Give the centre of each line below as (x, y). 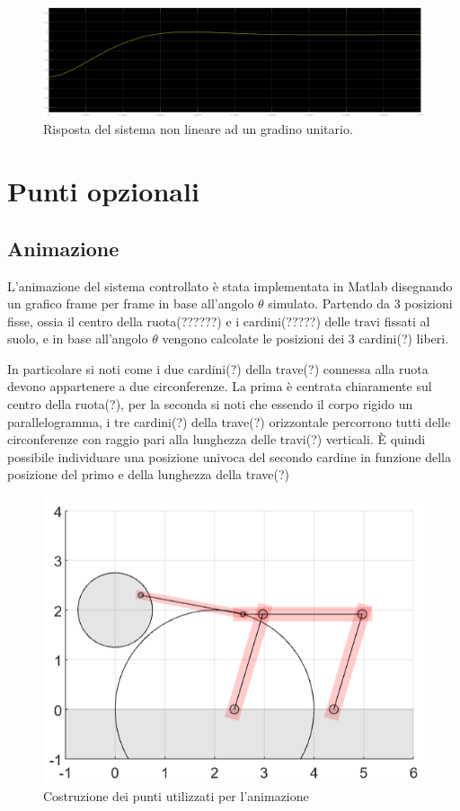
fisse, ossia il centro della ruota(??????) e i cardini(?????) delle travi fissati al (219, 321)
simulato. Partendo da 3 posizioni (360, 303)
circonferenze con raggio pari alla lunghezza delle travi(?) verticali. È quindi (217, 439)
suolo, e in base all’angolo (78, 339)
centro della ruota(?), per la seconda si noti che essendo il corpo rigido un (210, 404)
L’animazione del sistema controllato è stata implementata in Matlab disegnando (230, 285)
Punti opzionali (103, 191)
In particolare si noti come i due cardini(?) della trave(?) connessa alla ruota (218, 368)
